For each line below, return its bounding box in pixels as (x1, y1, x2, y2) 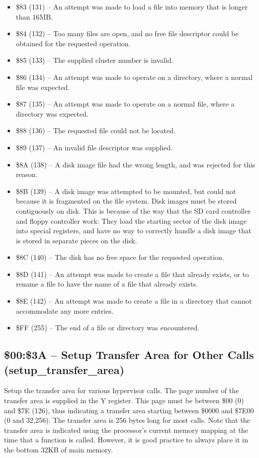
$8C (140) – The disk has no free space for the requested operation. (16, 252, 224, 262)
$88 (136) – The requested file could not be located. (16, 125, 176, 136)
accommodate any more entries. (16, 305, 114, 316)
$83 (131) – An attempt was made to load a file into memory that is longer (16, 2, 248, 12)
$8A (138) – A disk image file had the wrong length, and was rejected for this (16, 159, 255, 169)
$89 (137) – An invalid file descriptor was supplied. (16, 142, 173, 152)
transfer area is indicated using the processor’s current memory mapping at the (4, 424, 248, 435)
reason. (16, 169, 38, 179)
